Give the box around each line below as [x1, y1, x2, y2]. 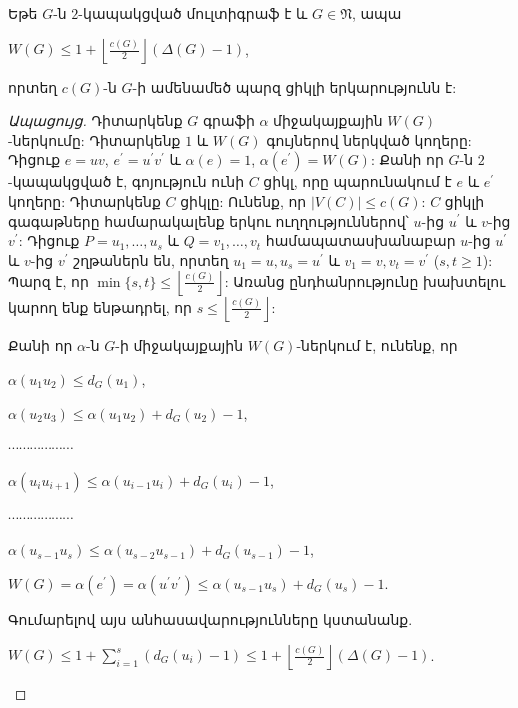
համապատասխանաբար [265, 230, 456, 251]
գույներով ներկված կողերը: [266, 129, 472, 150]
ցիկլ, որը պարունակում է [263, 171, 452, 192]
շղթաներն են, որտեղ [73, 249, 229, 270]
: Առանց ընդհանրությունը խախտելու [224, 270, 506, 291]
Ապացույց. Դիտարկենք [8, 110, 183, 131]
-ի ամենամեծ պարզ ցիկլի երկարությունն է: [132, 76, 457, 97]
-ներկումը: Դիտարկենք [8, 129, 181, 150]
